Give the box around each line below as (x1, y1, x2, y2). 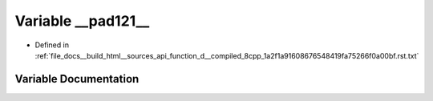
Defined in (34, 40, 70, 50)
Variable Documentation (14, 72, 140, 86)
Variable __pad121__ (14, 12, 150, 30)
